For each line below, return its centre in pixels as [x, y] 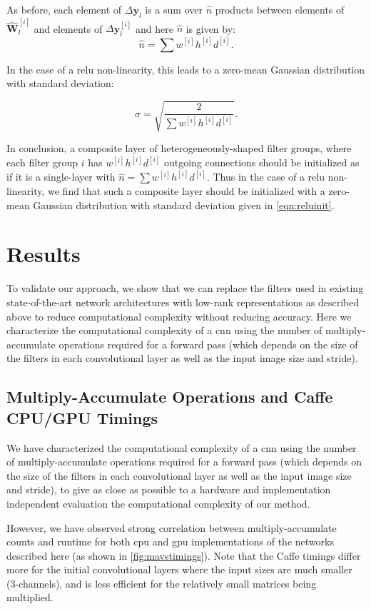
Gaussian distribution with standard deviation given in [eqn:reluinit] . [184, 205]
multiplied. [30, 597]
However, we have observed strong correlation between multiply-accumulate [172, 527]
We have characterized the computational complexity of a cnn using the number [182, 447]
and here [154, 28]
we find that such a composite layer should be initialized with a [187, 191]
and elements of [68, 28]
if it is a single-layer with [61, 177]
